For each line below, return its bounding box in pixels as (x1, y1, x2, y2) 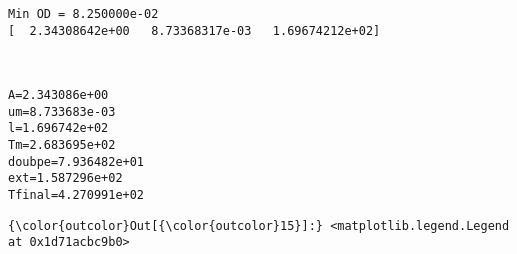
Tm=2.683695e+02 (8, 137, 116, 152)
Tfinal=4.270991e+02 (8, 187, 145, 202)
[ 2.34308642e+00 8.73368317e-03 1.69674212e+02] (8, 23, 381, 38)
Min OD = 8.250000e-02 (8, 7, 159, 21)
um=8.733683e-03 (8, 104, 116, 119)
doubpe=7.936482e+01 (8, 154, 145, 169)
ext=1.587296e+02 (8, 171, 123, 186)
